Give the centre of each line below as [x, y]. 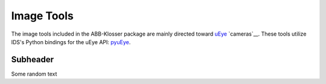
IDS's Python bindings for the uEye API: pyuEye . [71, 42]
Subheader [33, 60]
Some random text [34, 74]
